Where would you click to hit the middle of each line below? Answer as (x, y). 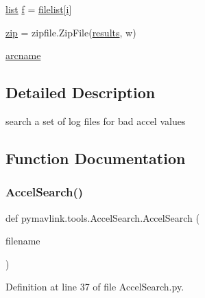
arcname (23, 55)
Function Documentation (96, 158)
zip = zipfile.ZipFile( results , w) (71, 32)
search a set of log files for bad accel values (96, 121)
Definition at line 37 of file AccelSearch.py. (95, 287)
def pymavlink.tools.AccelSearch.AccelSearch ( (102, 217)
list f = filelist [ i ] (39, 9)
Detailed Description (81, 92)
